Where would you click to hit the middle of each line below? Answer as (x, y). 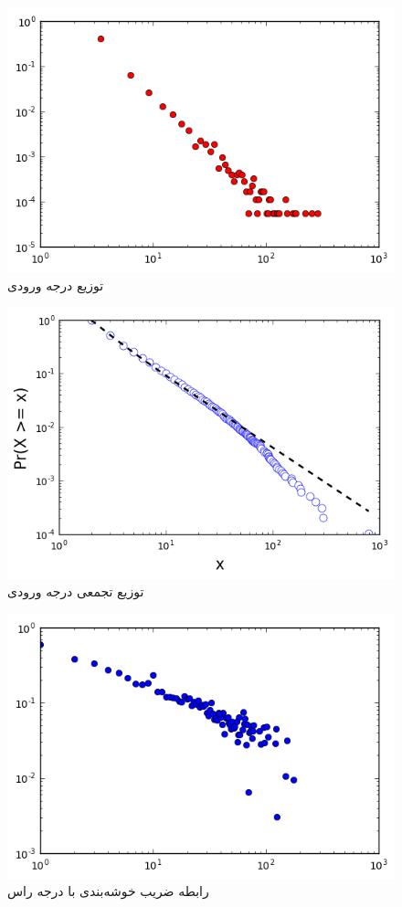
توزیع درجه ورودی (56, 285)
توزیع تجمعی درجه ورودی (76, 591)
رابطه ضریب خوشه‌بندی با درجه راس (108, 891)
